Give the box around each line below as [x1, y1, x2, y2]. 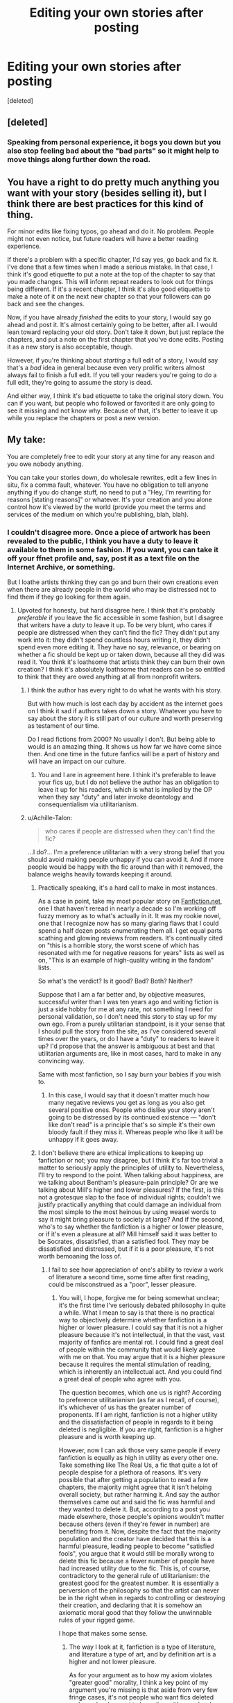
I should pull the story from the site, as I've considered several [37, 1027, 216, 1036]
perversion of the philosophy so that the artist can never [58, 1586, 220, 1595]
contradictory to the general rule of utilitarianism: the [58, 1572, 209, 1580]
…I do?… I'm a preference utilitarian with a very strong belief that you [27, 848, 225, 856]
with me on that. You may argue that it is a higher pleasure [58, 1353, 225, 1361]
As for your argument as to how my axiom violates [69, 1671, 213, 1679]
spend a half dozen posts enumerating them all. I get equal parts [37, 927, 223, 935]
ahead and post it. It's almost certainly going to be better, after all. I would [7, 321, 218, 329]
